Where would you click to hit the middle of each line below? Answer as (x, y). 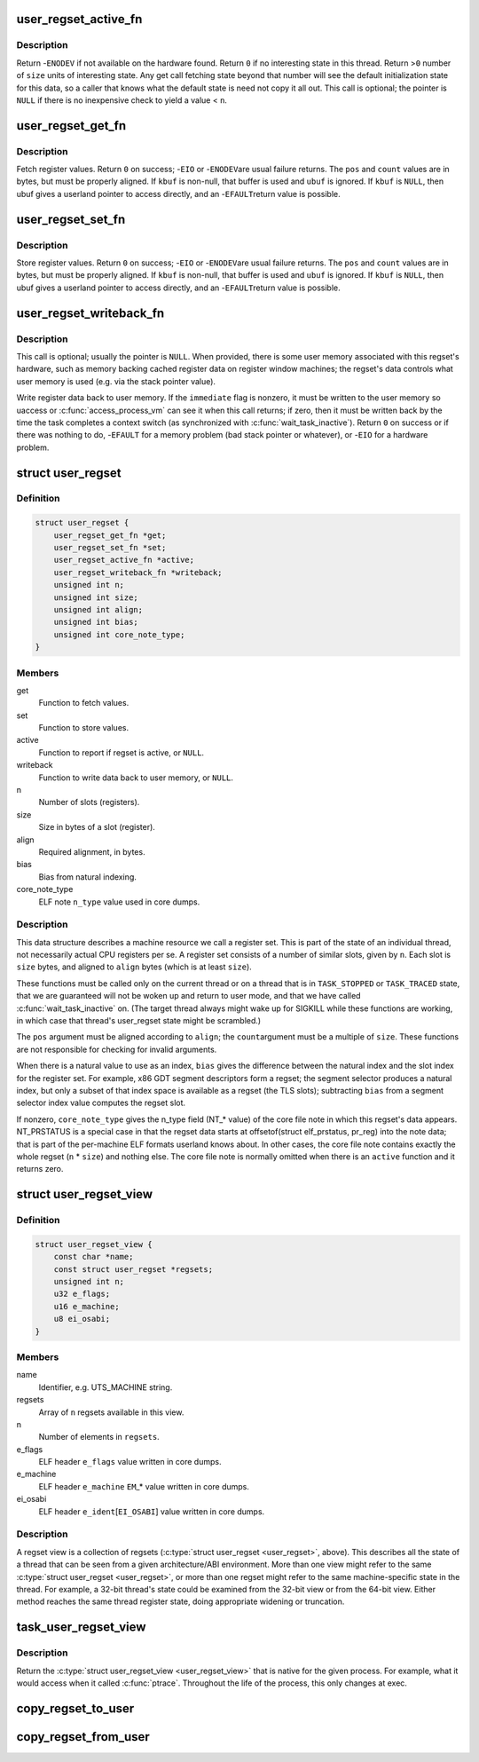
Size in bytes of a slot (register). (97, 827)
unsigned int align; (98, 609)
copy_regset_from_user (83, 1737)
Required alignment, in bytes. (92, 851)
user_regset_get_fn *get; (110, 535)
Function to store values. (83, 728)
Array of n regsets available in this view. (111, 1412)
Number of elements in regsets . (99, 1437)
